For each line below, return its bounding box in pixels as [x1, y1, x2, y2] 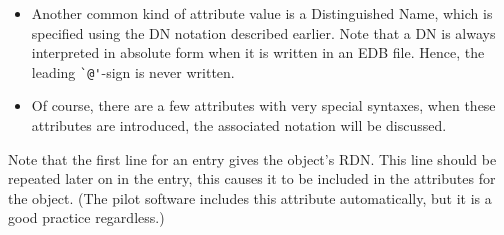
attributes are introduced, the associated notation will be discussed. [31, 115, 447, 136]
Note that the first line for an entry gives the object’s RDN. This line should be [8, 148, 497, 169]
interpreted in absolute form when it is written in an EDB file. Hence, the [31, 42, 485, 63]
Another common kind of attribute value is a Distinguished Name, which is [31, 3, 493, 23]
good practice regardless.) [8, 207, 165, 228]
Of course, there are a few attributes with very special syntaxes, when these [31, 95, 496, 116]
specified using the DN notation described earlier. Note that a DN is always [31, 22, 496, 43]
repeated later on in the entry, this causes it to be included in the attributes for [8, 168, 496, 189]
